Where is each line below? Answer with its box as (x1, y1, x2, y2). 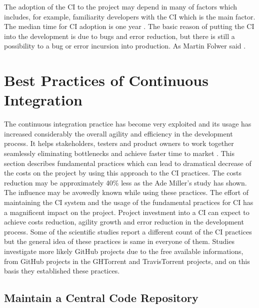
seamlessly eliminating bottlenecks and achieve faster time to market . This (4, 148, 234, 158)
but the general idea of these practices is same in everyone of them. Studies (4, 236, 234, 246)
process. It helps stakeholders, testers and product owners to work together (4, 138, 234, 148)
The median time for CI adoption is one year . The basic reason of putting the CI (4, 21, 254, 31)
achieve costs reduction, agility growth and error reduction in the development (4, 216, 244, 227)
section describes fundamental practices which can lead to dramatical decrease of (4, 157, 251, 168)
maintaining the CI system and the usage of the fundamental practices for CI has (4, 197, 253, 207)
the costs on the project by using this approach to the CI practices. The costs (4, 167, 242, 178)
